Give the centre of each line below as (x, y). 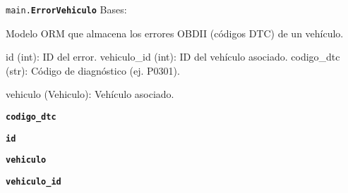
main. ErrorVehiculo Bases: (66, 9)
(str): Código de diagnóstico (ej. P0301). (93, 70)
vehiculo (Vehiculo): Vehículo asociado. (90, 94)
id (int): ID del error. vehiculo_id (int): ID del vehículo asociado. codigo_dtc (173, 57)
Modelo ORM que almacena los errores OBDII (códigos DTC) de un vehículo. (175, 33)
